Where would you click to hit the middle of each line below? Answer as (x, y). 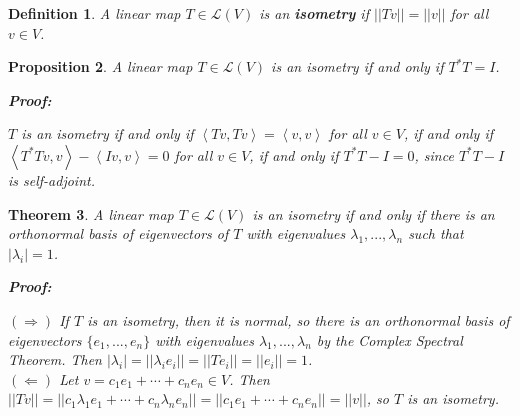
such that (436, 233)
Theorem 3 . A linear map (91, 213)
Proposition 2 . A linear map (100, 66)
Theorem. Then (55, 359)
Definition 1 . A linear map (94, 13)
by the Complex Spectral (389, 339)
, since (434, 154)
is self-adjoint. (51, 179)
